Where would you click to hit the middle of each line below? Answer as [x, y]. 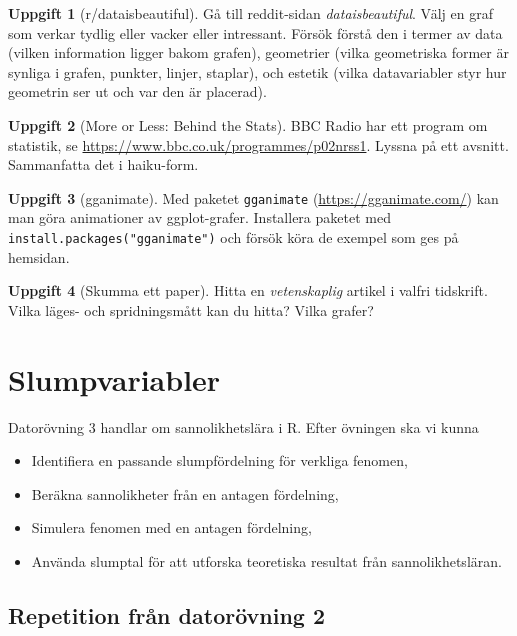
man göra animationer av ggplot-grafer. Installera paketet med [199, 217]
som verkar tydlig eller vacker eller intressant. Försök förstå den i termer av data [255, 32]
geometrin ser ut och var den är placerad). [137, 91]
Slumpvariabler [114, 378]
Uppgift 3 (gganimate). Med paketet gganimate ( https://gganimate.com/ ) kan [253, 197]
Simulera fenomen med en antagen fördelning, [171, 527]
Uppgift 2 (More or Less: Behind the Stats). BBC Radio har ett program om [248, 124]
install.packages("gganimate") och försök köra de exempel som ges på [233, 237]
